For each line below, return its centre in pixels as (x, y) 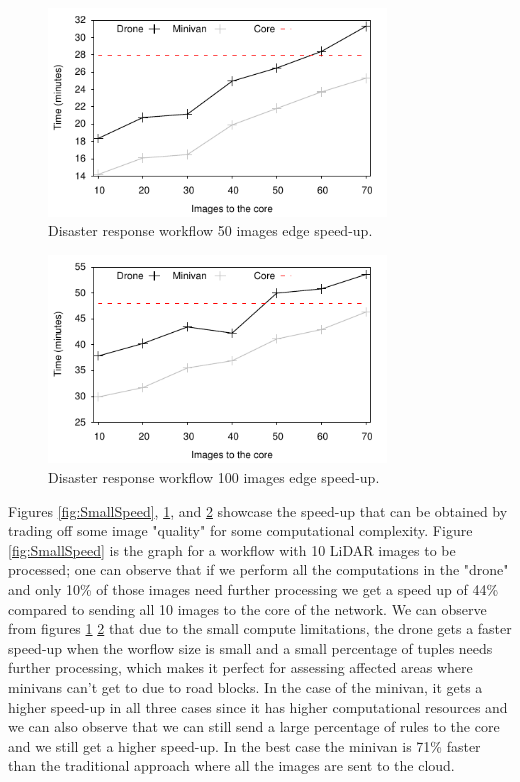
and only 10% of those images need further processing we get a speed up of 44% (253, 588)
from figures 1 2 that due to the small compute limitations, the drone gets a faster (260, 628)
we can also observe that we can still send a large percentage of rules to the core (254, 726)
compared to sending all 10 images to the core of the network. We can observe (247, 608)
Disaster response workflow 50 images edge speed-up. (210, 230)
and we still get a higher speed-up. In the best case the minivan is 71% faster (244, 745)
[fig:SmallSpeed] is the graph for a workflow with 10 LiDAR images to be (232, 549)
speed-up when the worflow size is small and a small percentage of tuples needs (250, 647)
